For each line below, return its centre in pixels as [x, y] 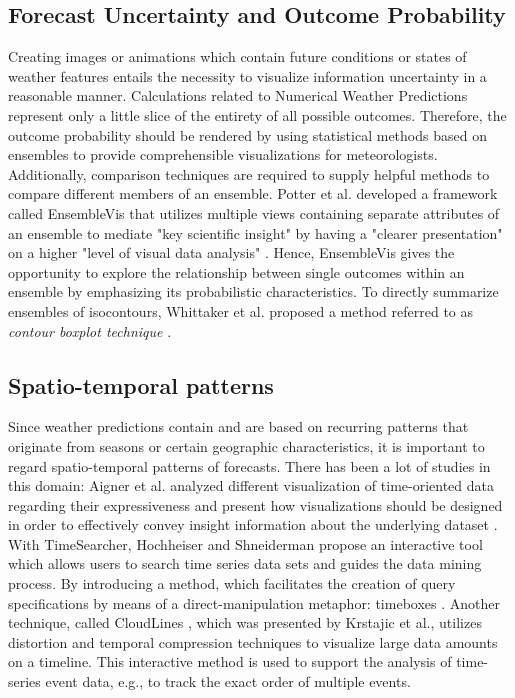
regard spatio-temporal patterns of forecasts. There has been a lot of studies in [249, 465]
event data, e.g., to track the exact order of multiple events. [228, 681]
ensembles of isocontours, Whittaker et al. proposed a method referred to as [241, 310]
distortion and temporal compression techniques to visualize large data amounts [253, 641]
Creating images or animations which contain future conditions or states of [237, 56]
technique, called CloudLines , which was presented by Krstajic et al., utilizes [245, 622]
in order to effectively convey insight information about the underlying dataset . [253, 524]
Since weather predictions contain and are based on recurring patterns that [238, 426]
